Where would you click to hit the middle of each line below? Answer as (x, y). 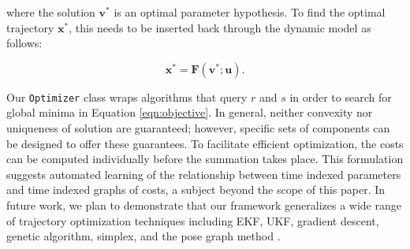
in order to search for (341, 97)
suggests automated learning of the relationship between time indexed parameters (204, 174)
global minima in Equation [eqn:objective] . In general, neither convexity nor (190, 112)
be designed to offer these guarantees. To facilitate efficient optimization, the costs (205, 143)
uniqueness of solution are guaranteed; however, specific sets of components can (198, 128)
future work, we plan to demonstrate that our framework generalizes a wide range (204, 205)
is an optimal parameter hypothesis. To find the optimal (250, 12)
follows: (24, 43)
